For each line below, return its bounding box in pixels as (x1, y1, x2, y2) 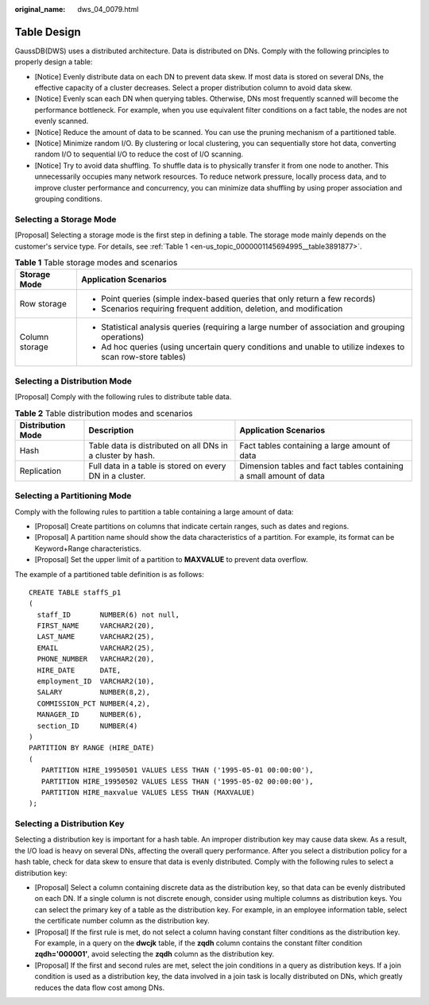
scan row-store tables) (100, 352, 187, 363)
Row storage (19, 298, 67, 310)
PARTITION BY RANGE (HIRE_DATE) (29, 743, 155, 753)
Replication (19, 465, 62, 476)
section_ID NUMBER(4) (37, 721, 138, 730)
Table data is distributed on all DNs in (88, 440, 228, 451)
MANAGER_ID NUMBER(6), (37, 710, 142, 719)
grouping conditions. (34, 194, 102, 203)
